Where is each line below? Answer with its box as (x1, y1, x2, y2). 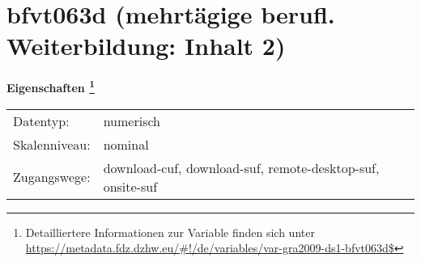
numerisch (103, 111, 160, 130)
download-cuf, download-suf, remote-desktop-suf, (103, 158, 380, 177)
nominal (103, 134, 149, 154)
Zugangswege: (13, 167, 91, 187)
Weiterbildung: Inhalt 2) (6, 29, 286, 62)
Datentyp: (13, 111, 70, 130)
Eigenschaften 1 (6, 77, 95, 95)
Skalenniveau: (13, 134, 91, 154)
